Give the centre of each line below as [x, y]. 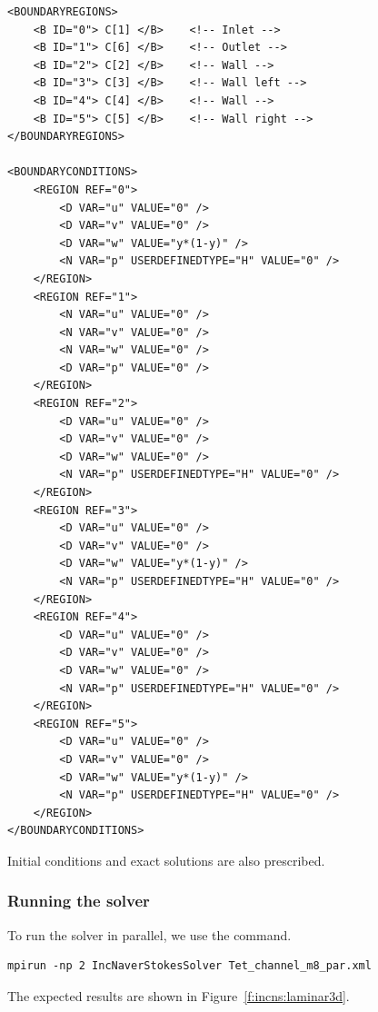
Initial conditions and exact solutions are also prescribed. [166, 860]
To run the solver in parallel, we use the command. [149, 934]
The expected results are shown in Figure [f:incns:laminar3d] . [179, 995]
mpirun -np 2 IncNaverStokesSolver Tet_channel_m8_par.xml [189, 966]
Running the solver [79, 901]
